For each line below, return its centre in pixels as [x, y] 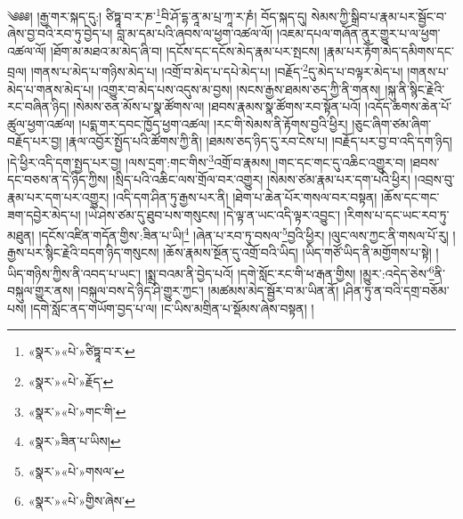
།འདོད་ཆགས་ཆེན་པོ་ [408, 106]
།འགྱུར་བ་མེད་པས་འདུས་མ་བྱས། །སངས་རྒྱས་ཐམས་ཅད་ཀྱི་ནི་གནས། [239, 89]
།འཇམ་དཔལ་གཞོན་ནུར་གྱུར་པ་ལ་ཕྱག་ [358, 33]
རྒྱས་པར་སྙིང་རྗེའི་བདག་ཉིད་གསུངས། [83, 252]
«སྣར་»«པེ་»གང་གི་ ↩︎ [77, 411]
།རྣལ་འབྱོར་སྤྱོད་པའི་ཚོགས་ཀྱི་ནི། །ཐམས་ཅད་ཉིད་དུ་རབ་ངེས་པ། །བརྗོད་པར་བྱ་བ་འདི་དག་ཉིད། [259, 141]
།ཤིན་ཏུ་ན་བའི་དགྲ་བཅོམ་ [396, 291]
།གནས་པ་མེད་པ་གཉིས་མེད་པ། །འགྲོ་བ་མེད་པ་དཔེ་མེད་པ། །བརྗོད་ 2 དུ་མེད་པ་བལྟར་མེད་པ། [217, 70]
